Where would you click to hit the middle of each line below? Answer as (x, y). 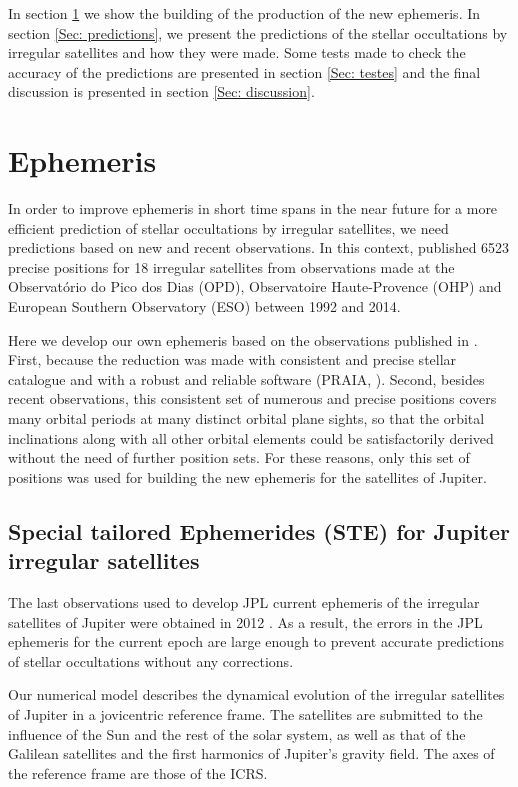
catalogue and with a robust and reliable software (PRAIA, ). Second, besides (246, 378)
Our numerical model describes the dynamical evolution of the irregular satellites (256, 694)
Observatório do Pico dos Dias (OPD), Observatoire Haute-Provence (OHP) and (255, 286)
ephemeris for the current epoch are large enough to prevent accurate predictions (256, 641)
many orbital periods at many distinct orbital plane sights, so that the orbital (246, 418)
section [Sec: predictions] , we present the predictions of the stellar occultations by (258, 32)
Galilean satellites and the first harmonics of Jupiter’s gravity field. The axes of (251, 753)
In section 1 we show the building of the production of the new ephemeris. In (244, 13)
